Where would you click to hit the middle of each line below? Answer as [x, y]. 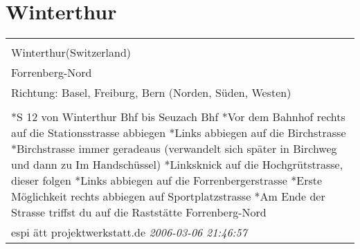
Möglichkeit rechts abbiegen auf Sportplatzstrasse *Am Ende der [168, 196]
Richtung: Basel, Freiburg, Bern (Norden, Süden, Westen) [151, 93]
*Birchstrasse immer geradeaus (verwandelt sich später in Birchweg [174, 149]
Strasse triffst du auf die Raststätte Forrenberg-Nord [139, 212]
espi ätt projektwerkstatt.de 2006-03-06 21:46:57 [129, 232]
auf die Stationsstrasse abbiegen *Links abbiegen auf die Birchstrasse [179, 133]
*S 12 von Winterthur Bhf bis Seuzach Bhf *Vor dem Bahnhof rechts [178, 117]
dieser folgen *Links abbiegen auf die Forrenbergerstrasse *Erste [167, 181]
